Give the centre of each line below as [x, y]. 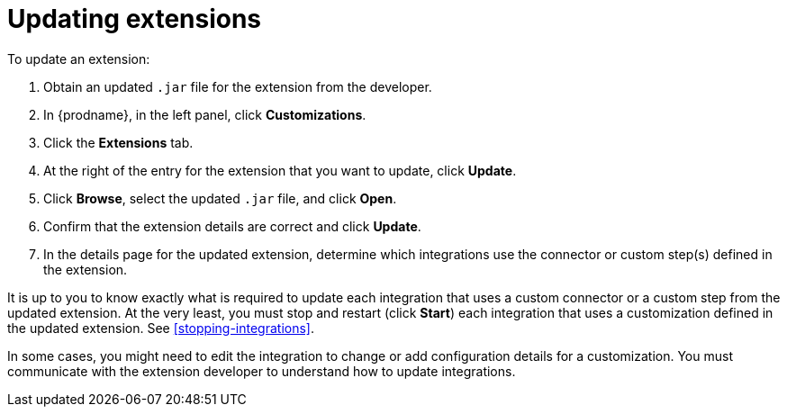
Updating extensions [135, 19]
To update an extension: [79, 58]
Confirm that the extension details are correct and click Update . [232, 226]
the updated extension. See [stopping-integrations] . [161, 328]
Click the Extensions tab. [118, 142]
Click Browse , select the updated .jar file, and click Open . [220, 198]
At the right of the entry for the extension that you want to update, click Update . [280, 170]
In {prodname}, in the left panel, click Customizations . [205, 114]
